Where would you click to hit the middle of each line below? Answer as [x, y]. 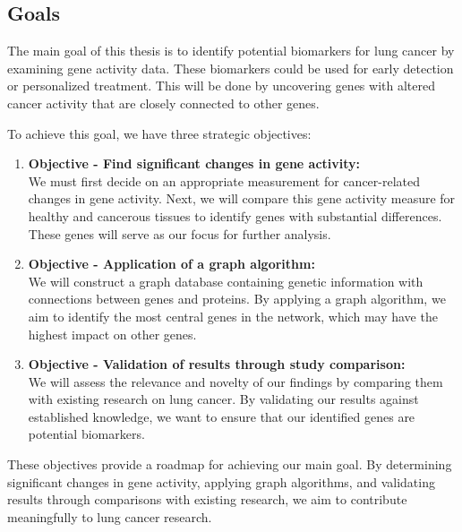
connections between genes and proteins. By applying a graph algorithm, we [237, 299]
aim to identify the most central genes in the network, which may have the [233, 316]
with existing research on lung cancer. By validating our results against [223, 399]
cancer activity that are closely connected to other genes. [163, 103]
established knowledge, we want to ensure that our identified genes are [222, 416]
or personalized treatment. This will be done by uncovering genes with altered [221, 86]
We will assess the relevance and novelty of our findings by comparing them [235, 381]
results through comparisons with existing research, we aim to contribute [207, 499]
